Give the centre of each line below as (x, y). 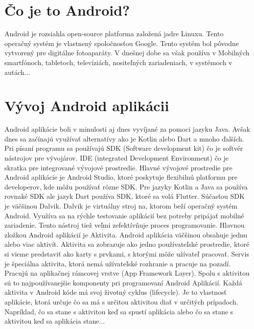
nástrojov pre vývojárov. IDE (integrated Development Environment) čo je (117, 158)
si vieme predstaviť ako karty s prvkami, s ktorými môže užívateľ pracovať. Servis (127, 253)
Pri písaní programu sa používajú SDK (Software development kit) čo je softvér (124, 148)
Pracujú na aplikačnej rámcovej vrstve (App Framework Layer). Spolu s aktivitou (127, 273)
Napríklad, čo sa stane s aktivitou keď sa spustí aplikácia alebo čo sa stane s (119, 311)
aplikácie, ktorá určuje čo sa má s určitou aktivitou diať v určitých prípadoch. (121, 301)
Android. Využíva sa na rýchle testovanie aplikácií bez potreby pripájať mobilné (124, 215)
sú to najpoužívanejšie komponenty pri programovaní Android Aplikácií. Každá (123, 282)
